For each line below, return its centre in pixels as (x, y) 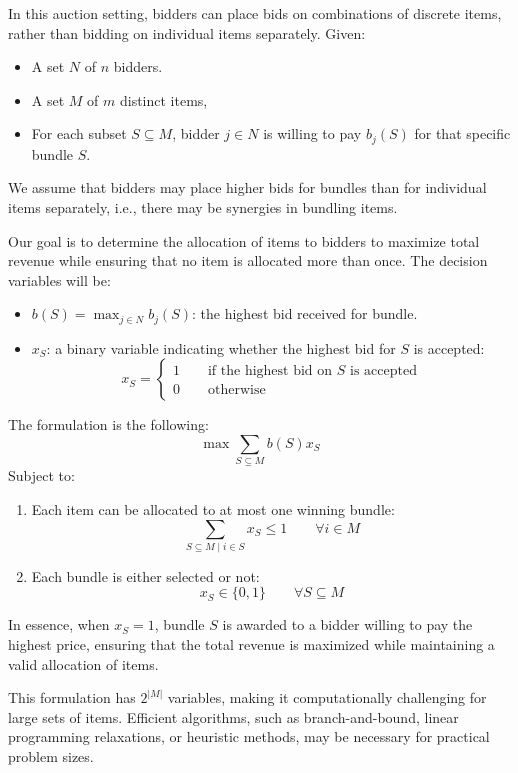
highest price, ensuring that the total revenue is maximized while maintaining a (251, 644)
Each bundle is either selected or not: (145, 575)
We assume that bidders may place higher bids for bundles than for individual (247, 187)
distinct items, (163, 99)
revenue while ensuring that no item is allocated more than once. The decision (248, 260)
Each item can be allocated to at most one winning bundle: (213, 508)
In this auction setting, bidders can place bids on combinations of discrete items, (255, 13)
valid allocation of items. (83, 663)
